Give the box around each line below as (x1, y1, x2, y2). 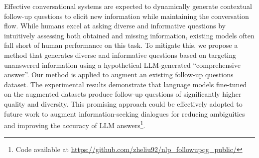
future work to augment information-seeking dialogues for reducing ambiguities (4, 108, 245, 119)
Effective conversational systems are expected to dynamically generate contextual (4, 1, 252, 11)
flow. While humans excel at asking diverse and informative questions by (4, 20, 226, 31)
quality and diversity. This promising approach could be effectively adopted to (4, 98, 243, 109)
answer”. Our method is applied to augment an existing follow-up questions (4, 69, 234, 80)
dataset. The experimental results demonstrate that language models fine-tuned (4, 79, 247, 89)
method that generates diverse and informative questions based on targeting (4, 49, 237, 60)
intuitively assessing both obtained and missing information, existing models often (4, 30, 255, 40)
